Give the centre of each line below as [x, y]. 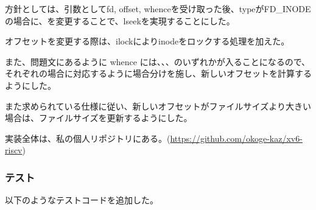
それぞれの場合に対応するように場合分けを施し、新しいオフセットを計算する [158, 73]
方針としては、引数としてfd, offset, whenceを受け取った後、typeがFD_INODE [158, 9]
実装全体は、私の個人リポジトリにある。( [88, 138]
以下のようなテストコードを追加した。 [82, 200]
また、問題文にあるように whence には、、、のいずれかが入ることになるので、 [158, 61]
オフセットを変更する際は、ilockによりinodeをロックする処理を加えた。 [147, 41]
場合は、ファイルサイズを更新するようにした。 [99, 118]
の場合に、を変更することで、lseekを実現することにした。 [120, 20]
